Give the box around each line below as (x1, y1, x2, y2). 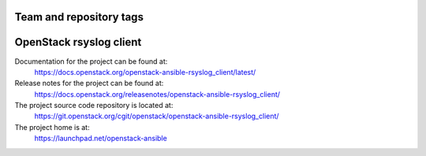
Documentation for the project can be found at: (14, 56, 168, 66)
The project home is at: (14, 122, 90, 132)
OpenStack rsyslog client (14, 35, 142, 49)
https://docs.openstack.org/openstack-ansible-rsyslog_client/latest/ (34, 67, 256, 76)
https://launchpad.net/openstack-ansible (34, 134, 167, 143)
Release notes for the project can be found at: (14, 79, 164, 88)
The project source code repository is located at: (14, 101, 174, 110)
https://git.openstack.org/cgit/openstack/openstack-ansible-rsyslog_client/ (34, 111, 279, 121)
